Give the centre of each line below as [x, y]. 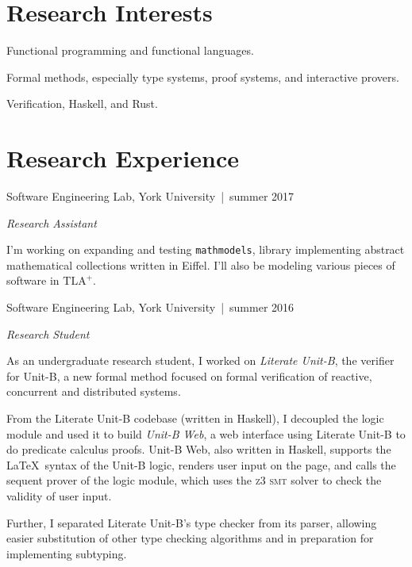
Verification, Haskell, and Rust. [82, 103]
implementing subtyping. [67, 553]
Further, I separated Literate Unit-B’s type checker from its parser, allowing [192, 522]
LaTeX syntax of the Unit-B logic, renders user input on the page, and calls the [201, 464]
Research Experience [123, 158]
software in [33, 280]
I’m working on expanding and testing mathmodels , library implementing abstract [206, 249]
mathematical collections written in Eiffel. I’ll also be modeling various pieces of [201, 264]
